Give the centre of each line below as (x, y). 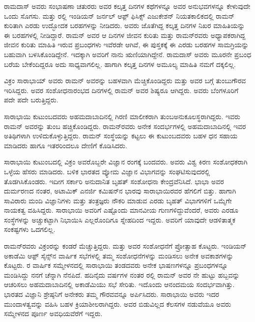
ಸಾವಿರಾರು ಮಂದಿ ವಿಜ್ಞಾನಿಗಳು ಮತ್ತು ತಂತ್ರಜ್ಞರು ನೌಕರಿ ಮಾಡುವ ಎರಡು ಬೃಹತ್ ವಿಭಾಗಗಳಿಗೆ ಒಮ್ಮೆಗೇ (118, 200)
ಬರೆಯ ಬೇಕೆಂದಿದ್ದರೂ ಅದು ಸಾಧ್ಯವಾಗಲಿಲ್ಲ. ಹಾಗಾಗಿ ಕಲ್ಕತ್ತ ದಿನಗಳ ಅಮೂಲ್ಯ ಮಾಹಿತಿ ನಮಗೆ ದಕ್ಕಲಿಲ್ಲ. (120, 64)
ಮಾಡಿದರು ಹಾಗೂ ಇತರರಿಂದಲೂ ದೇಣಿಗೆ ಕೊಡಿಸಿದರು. (66, 145)
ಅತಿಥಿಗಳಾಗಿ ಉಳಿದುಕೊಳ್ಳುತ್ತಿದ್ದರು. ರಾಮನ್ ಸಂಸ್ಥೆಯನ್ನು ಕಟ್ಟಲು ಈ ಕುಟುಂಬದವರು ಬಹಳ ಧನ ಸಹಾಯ (121, 136)
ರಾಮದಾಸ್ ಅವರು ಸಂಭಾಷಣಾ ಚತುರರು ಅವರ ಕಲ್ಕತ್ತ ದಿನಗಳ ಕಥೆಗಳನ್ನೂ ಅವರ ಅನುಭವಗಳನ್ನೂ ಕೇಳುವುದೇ (127, 6)
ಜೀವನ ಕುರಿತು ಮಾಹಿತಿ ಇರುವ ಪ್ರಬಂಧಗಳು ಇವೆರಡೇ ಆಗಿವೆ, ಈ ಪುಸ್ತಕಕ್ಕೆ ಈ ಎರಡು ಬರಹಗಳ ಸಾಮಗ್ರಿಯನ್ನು (127, 45)
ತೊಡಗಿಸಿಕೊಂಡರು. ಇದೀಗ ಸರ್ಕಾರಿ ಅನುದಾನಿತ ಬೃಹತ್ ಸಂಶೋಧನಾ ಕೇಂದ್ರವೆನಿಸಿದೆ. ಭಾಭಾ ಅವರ (114, 181)
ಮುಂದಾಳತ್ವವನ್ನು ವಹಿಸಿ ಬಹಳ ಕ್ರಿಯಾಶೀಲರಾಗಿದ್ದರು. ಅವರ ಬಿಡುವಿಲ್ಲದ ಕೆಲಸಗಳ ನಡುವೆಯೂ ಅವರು (118, 304)
